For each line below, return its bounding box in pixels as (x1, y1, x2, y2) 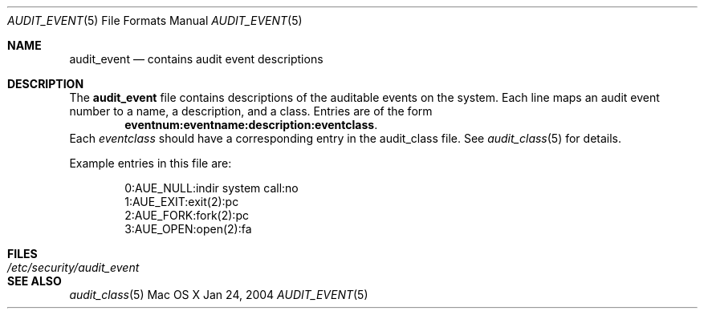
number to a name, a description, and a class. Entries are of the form (69, 104, 433, 118)
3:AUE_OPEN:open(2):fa (124, 222, 252, 236)
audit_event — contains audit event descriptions (69, 52, 324, 66)
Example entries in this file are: (69, 156, 232, 170)
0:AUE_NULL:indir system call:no (124, 181, 299, 195)
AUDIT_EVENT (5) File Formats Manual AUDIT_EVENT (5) (7, 14, 303, 27)
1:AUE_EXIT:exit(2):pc (124, 195, 239, 208)
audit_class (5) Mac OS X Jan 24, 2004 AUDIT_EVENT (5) (69, 288, 368, 301)
